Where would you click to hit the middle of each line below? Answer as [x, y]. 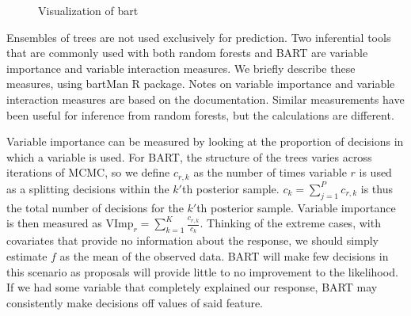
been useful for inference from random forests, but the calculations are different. [200, 114]
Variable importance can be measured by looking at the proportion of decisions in [205, 141]
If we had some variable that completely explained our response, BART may [192, 287]
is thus [377, 188]
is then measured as [54, 223]
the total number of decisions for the [95, 207]
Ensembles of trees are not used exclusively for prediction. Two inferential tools [199, 37]
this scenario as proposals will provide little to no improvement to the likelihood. [202, 271]
